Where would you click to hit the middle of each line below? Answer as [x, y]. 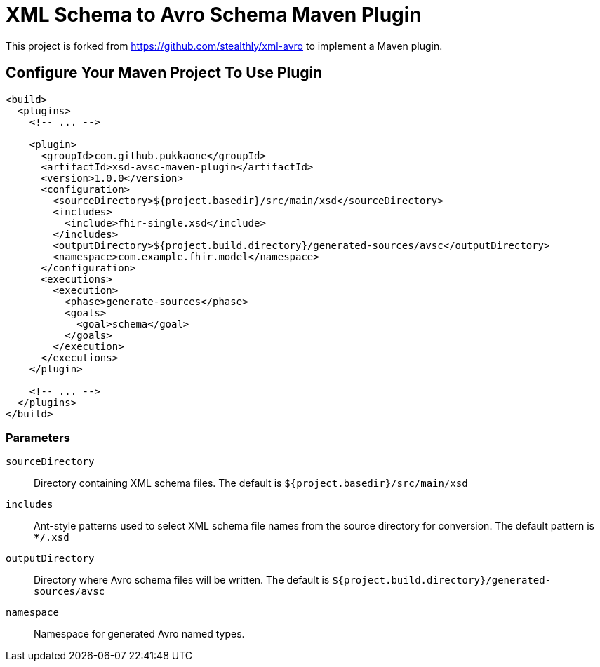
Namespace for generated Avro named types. [139, 634]
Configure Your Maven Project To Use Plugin [164, 73]
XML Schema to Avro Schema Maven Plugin [214, 15]
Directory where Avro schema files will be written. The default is [182, 580]
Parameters [38, 437]
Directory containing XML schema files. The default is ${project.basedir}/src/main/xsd [251, 483]
